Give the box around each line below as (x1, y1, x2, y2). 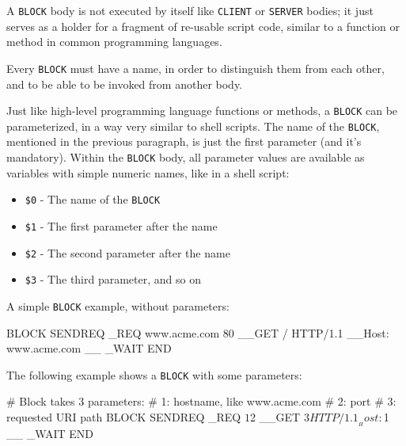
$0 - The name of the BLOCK (25, 191, 161, 208)
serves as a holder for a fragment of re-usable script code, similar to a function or (6, 17, 400, 34)
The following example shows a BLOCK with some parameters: (6, 366, 302, 383)
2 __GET (249, 408, 301, 425)
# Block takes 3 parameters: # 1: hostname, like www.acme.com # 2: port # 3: (6, 393, 397, 410)
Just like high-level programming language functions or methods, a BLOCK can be (6, 102, 398, 119)
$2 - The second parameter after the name (25, 244, 230, 261)
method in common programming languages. (6, 33, 222, 50)
